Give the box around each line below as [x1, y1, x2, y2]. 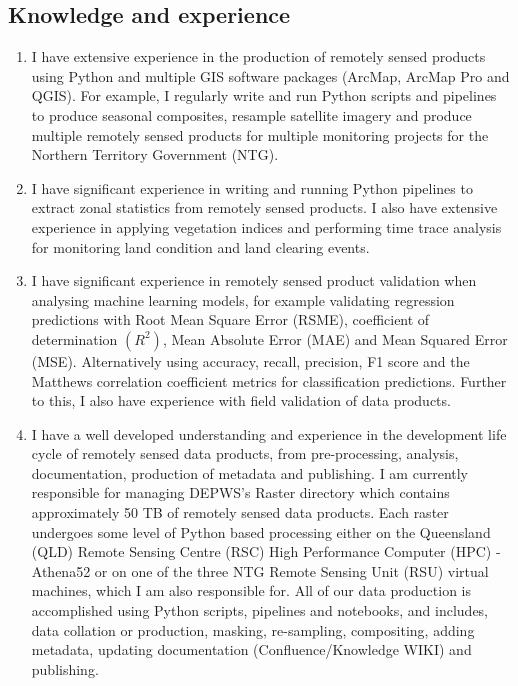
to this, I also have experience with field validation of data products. [31, 390, 451, 411]
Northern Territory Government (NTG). [31, 144, 279, 165]
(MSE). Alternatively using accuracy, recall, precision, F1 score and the [31, 350, 470, 371]
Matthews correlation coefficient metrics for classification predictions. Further [31, 370, 507, 391]
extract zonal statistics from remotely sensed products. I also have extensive [31, 197, 498, 218]
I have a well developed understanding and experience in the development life [31, 423, 507, 444]
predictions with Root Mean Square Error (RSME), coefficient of [31, 309, 430, 330]
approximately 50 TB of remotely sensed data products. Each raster [31, 502, 449, 523]
